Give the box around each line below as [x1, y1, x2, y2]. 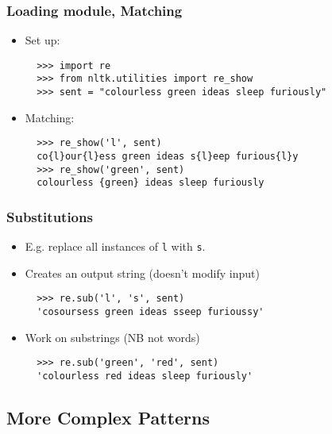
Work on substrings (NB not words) [25, 328, 200, 345]
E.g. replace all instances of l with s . [25, 238, 206, 255]
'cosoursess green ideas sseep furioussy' [37, 306, 264, 318]
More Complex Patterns [6, 405, 210, 430]
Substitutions [6, 206, 93, 226]
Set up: [25, 32, 60, 48]
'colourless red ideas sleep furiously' [37, 371, 253, 382]
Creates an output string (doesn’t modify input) [25, 264, 260, 281]
